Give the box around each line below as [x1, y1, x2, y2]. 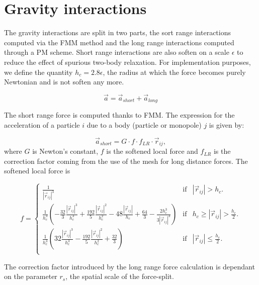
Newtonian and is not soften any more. [4, 76, 124, 87]
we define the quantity [4, 66, 73, 77]
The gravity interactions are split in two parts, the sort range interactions [4, 27, 231, 38]
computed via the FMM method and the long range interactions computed [4, 37, 234, 47]
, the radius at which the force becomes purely [103, 66, 246, 77]
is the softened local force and [106, 146, 198, 156]
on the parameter [4, 271, 57, 281]
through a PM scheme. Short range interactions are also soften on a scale [4, 47, 229, 57]
